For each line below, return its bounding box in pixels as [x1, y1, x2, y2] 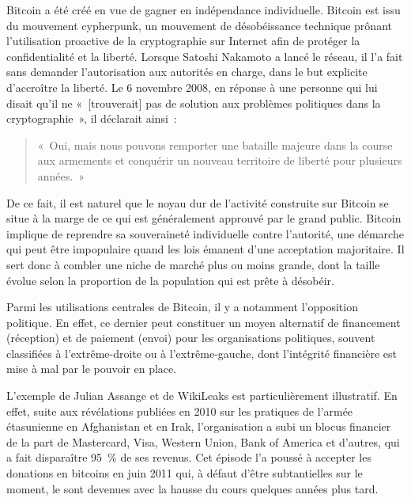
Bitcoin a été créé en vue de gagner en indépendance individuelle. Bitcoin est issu [6, 2, 401, 17]
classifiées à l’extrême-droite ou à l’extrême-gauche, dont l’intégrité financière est [6, 344, 397, 361]
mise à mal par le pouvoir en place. [6, 360, 177, 377]
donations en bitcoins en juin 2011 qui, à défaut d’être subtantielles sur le [6, 465, 363, 481]
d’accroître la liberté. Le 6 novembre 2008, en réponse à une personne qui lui [6, 78, 378, 95]
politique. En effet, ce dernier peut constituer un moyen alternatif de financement [6, 314, 401, 330]
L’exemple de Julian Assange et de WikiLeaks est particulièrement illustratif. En [6, 387, 398, 404]
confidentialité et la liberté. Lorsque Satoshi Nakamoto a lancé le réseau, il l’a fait [6, 48, 403, 64]
